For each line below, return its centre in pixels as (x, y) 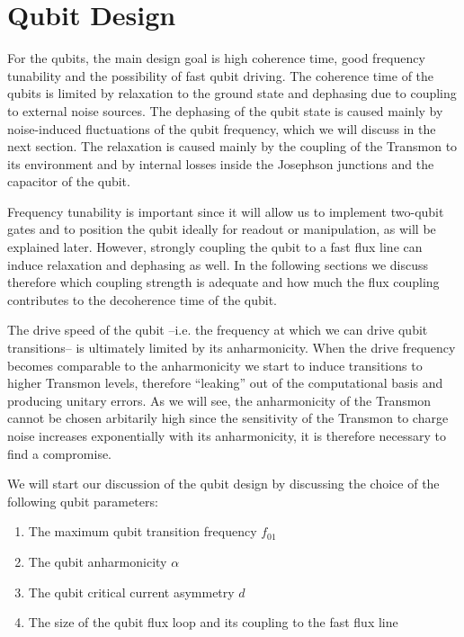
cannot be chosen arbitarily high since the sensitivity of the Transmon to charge (228, 418)
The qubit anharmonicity (98, 561)
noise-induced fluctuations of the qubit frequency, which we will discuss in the (222, 128)
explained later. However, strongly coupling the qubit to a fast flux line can (215, 247)
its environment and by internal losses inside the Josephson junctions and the (221, 163)
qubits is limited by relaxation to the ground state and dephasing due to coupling (232, 93)
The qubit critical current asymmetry (131, 592)
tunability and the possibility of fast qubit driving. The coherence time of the (221, 75)
